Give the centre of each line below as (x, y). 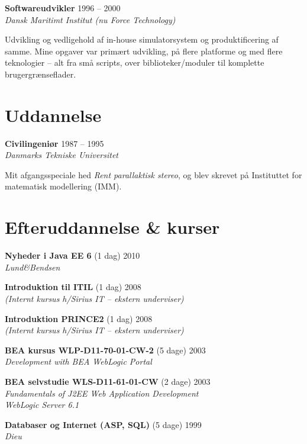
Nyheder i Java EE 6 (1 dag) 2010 (72, 255)
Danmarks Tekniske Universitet (62, 155)
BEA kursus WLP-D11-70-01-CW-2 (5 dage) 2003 (105, 350)
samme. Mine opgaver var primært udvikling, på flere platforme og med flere (144, 51)
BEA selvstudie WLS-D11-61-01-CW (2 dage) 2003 (108, 381)
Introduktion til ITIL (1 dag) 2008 (73, 287)
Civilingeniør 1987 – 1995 (54, 143)
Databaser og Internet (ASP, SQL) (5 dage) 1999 (103, 424)
